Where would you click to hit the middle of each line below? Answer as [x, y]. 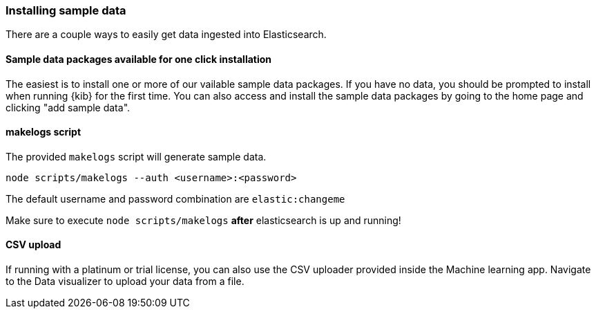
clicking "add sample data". [68, 107]
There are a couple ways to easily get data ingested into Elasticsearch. [166, 35]
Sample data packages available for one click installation [139, 59]
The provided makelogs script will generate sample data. [136, 156]
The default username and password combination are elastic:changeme [175, 198]
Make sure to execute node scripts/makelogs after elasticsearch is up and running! [203, 220]
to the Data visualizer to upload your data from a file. [125, 281]
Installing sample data [66, 10]
